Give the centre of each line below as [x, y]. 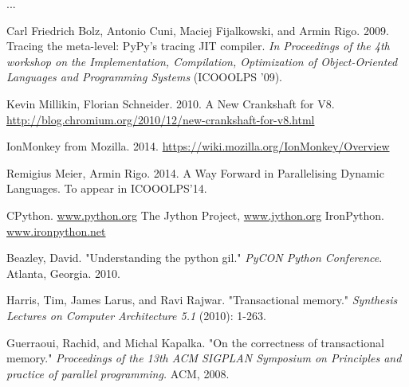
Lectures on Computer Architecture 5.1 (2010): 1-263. [136, 315]
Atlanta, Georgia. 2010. [63, 273]
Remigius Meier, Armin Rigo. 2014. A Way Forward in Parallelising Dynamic [195, 172]
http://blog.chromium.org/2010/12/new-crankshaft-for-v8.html [161, 119]
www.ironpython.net [56, 231]
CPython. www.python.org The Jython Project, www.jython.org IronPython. [195, 215]
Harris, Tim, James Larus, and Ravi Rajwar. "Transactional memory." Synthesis [202, 300]
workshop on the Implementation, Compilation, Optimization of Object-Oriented [202, 61]
